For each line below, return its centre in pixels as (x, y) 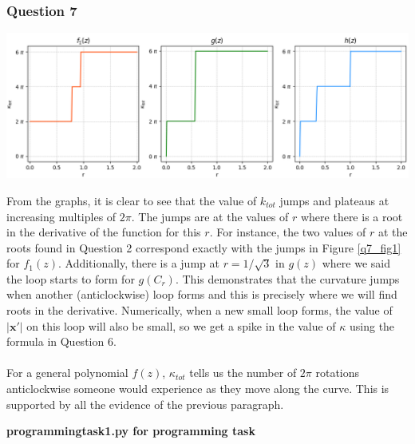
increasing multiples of (61, 216)
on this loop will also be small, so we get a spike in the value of (181, 325)
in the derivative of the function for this (104, 232)
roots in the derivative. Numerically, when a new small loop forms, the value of (200, 310)
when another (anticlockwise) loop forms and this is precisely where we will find (202, 294)
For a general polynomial (67, 373)
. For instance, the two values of (288, 232)
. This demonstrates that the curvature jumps (287, 278)
